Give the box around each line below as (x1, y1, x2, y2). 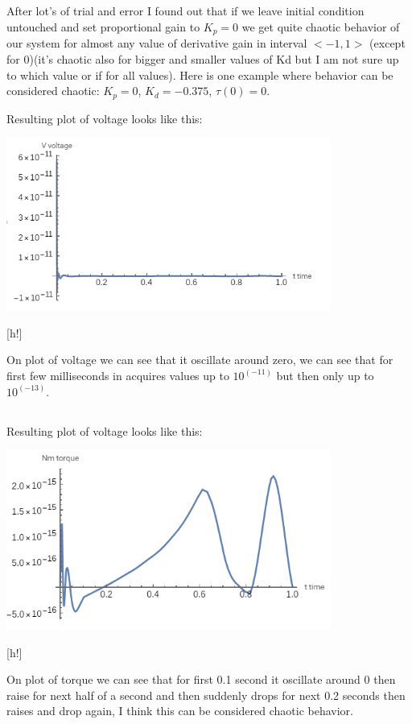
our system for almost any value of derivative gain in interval (6, 35, 307, 52)
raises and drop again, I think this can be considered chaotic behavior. (6, 702, 353, 719)
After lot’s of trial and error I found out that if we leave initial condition (6, 2, 365, 19)
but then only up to (276, 366, 374, 383)
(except (369, 35, 406, 52)
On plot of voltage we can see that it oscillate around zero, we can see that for (6, 351, 393, 368)
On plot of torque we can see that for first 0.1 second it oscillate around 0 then (6, 671, 396, 688)
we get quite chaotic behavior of (241, 18, 400, 35)
